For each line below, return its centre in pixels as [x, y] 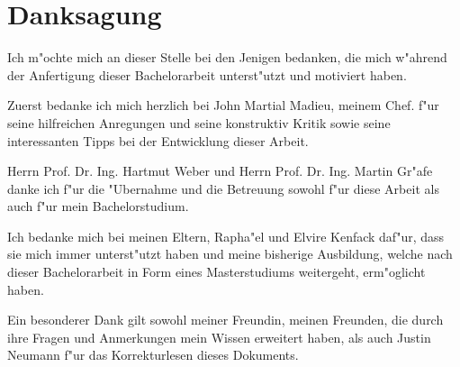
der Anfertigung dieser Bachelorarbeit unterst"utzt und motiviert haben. [207, 74]
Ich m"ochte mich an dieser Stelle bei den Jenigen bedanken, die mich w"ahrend [227, 57]
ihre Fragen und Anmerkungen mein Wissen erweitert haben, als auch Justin [219, 337]
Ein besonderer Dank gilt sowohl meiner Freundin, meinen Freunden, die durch [225, 320]
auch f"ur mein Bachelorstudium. [98, 206]
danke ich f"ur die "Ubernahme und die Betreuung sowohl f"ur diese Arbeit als [223, 188]
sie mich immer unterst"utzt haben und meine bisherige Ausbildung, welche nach [230, 254]
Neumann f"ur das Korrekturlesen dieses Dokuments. [153, 355]
